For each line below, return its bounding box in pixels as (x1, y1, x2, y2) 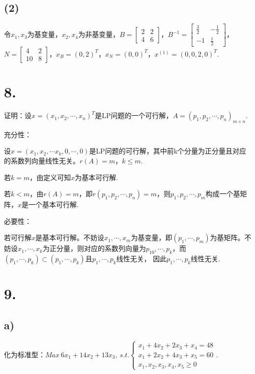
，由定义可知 (29, 172, 71, 182)
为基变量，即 (131, 232, 172, 243)
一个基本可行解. (28, 199, 79, 210)
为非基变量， (78, 29, 120, 39)
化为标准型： (4, 349, 45, 359)
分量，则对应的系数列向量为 (56, 243, 146, 253)
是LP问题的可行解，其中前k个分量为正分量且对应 (89, 146, 247, 156)
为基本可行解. (75, 172, 118, 182)
